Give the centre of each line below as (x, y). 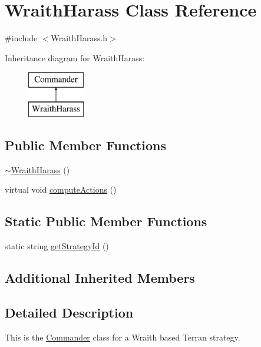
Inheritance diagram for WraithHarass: (75, 57)
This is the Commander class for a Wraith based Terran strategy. (123, 337)
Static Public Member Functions (106, 221)
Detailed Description (69, 312)
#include (21, 38)
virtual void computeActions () (61, 189)
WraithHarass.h (79, 38)
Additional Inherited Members (100, 278)
